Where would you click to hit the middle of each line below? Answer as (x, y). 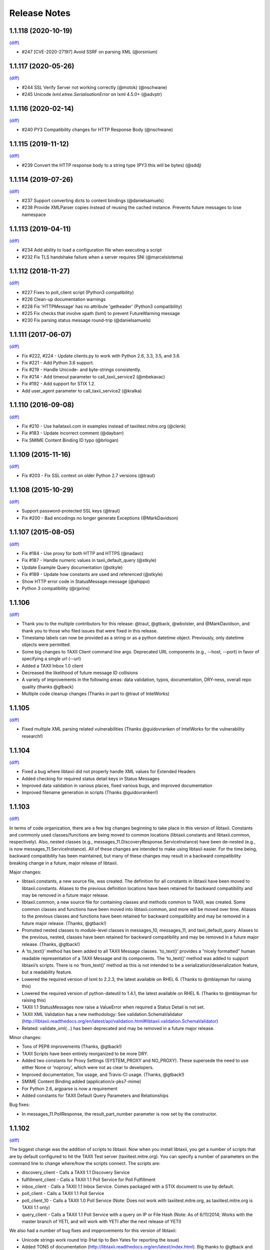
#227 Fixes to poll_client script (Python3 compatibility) (78, 292)
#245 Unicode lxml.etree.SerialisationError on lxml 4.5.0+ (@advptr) (92, 94)
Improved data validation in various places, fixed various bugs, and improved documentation (117, 785)
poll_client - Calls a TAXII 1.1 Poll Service (63, 1193)
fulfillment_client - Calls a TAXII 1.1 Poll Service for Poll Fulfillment (89, 1179)
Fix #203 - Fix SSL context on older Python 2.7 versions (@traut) (88, 475)
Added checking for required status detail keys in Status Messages (91, 778)
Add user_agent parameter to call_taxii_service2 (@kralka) (82, 390)
